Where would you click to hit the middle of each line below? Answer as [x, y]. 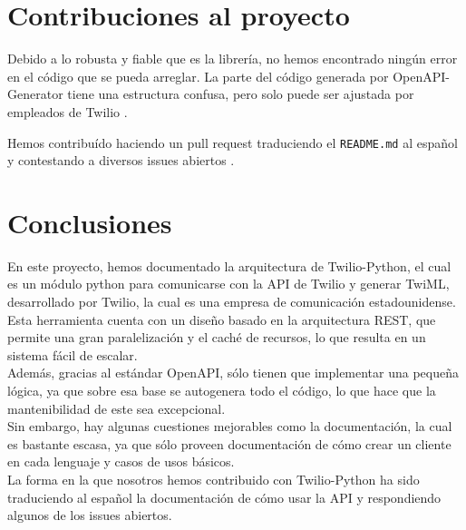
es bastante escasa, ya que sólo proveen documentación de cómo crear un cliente [229, 443]
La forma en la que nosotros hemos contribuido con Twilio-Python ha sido [214, 479]
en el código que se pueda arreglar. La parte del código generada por [198, 76]
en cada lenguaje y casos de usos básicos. [121, 461]
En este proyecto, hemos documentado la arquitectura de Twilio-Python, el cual [229, 265]
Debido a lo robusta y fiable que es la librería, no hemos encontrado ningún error [233, 59]
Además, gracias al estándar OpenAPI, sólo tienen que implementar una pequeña [233, 373]
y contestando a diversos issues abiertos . [121, 160]
